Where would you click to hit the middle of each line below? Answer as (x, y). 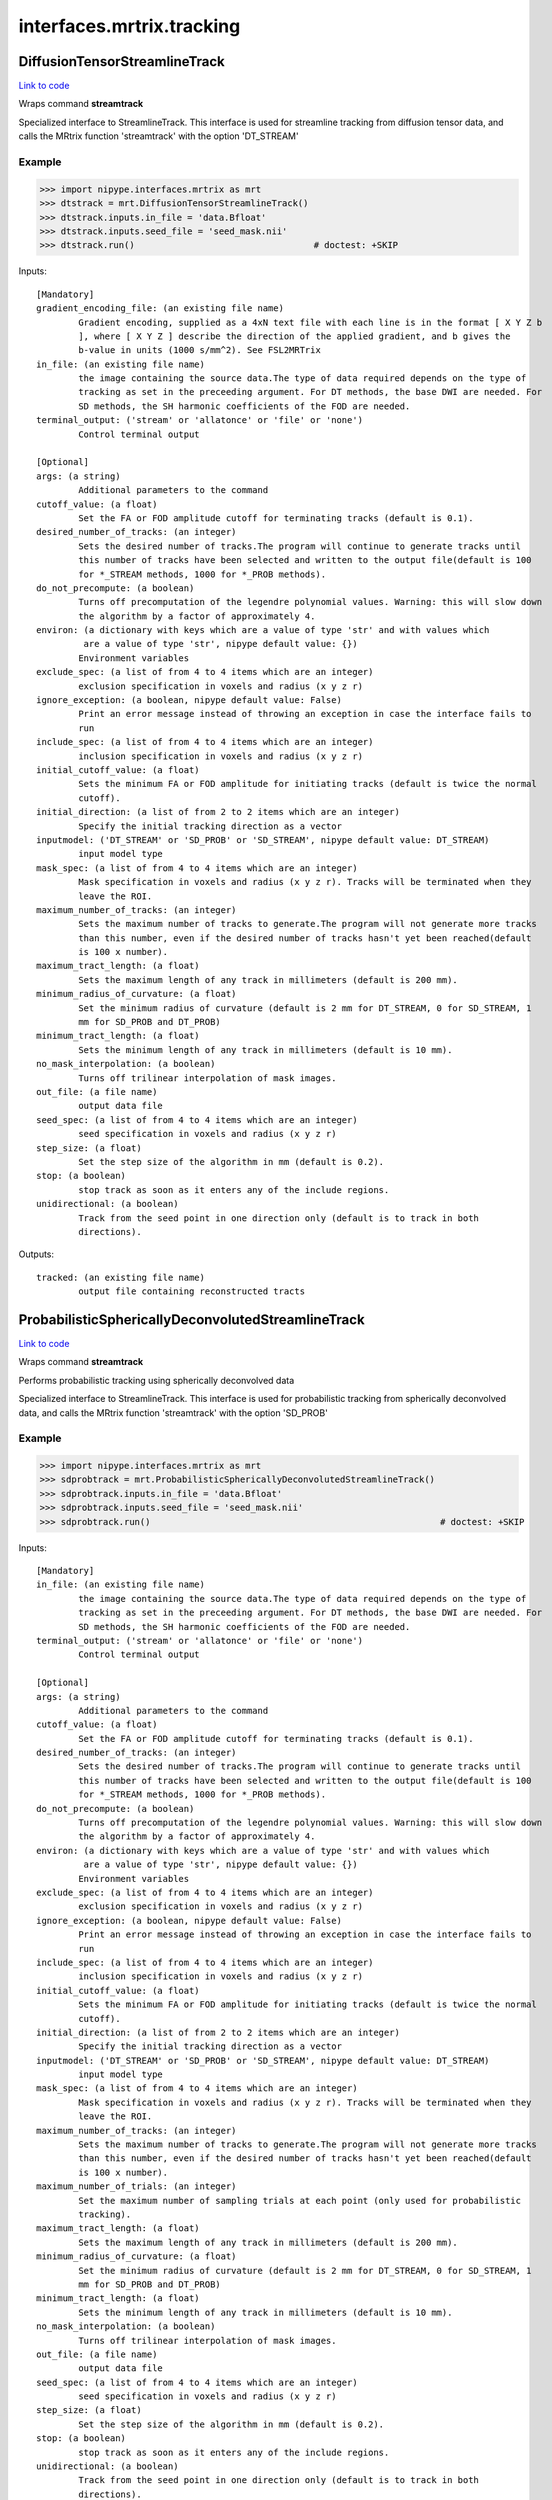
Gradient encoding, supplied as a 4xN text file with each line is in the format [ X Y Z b (310, 322)
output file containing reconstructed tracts (191, 1291)
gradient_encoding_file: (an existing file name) (160, 308)
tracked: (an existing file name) (120, 1277)
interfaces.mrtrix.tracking (129, 26)
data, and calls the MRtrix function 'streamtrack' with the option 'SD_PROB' (173, 1412)
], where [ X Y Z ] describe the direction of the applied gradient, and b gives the (294, 336)
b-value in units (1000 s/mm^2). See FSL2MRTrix (200, 350)
